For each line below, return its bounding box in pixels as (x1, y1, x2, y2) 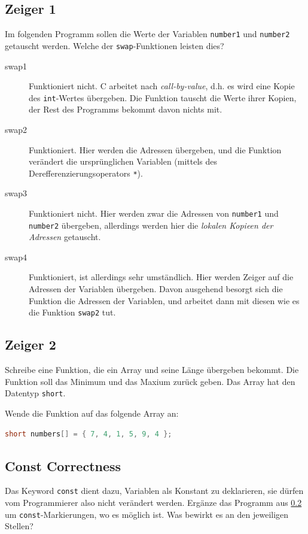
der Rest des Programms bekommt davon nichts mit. (29, 103, 222, 116)
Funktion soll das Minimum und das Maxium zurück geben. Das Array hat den (5, 375, 295, 387)
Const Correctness (5, 456, 121, 475)
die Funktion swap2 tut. (29, 306, 116, 318)
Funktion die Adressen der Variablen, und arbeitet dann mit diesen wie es (29, 294, 300, 307)
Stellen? (5, 520, 33, 532)
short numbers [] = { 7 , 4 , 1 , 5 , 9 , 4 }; (5, 429, 172, 438)
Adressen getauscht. (29, 230, 101, 243)
